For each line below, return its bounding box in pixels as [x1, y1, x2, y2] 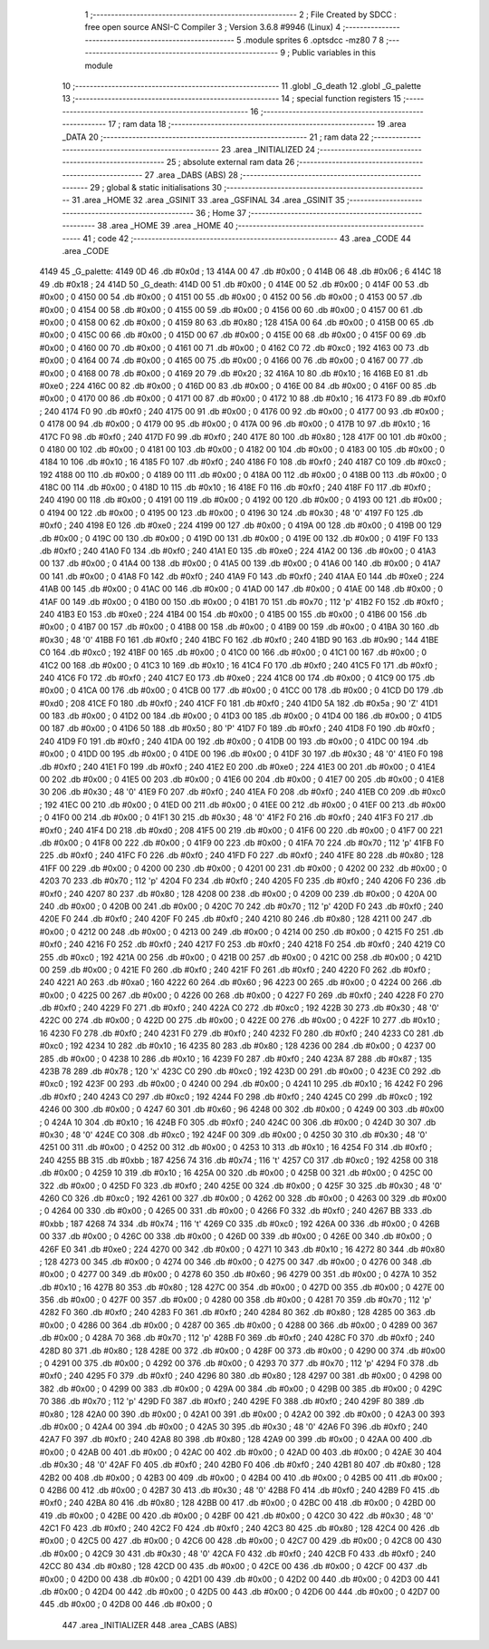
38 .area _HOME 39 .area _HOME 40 [96, 220, 235, 231]
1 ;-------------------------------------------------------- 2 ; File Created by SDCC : [84, 9, 398, 20]
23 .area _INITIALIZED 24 [220, 143, 316, 154]
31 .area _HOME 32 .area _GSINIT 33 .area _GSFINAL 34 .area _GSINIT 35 [71, 195, 346, 206]
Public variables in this [292, 47, 376, 58]
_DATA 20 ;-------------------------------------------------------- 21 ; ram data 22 [62, 132, 370, 142]
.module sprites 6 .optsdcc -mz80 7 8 [243, 34, 385, 45]
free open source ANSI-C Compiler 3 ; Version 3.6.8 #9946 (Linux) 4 [84, 22, 341, 33]
